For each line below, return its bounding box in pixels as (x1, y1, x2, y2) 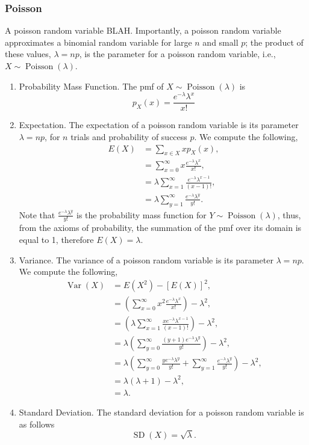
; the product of (245, 35, 304, 48)
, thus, (277, 208, 301, 221)
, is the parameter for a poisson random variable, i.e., (79, 48, 276, 60)
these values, (5, 48, 51, 60)
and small (202, 35, 239, 48)
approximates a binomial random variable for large (5, 35, 192, 48)
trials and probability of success (70, 130, 187, 143)
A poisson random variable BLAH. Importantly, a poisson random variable (5, 24, 281, 37)
